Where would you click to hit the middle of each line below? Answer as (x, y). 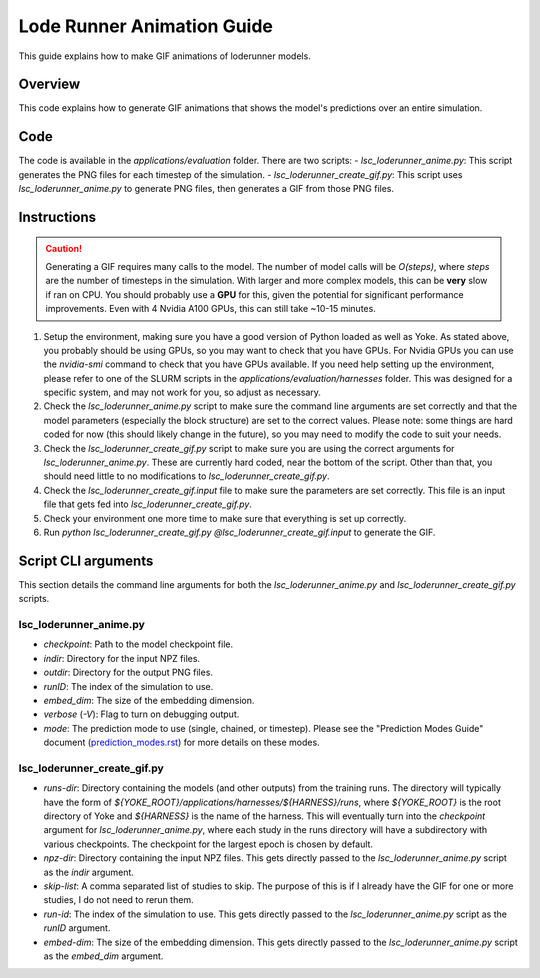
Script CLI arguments (86, 560)
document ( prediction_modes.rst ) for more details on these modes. (181, 742)
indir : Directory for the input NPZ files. (121, 658)
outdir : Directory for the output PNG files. (128, 672)
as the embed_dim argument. (103, 956)
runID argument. (77, 928)
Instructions (57, 216)
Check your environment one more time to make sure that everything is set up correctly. (225, 518)
